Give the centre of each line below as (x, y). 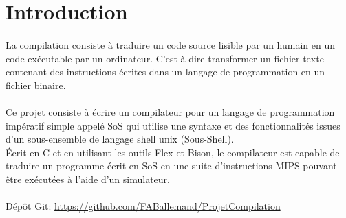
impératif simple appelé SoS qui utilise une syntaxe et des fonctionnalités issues (173, 125)
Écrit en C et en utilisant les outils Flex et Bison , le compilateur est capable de (173, 152)
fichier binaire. (36, 85)
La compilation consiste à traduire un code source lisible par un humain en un (171, 44)
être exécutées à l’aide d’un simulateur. (88, 179)
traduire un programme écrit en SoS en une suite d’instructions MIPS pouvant (171, 166)
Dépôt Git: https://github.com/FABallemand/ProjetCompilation (143, 206)
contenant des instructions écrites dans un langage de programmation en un (165, 72)
